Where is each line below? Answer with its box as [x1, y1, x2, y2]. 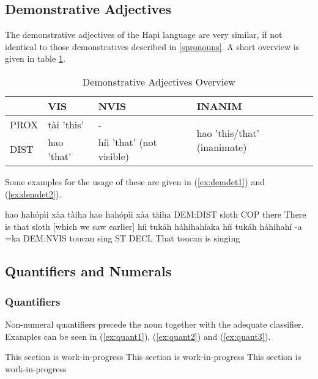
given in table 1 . [5, 52, 65, 65]
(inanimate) [196, 140, 247, 155]
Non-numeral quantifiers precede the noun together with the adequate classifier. [5, 317, 304, 330]
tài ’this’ [48, 117, 84, 131]
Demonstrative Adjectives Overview [83, 74, 235, 89]
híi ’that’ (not [98, 134, 157, 149]
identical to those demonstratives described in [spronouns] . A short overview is [5, 40, 300, 53]
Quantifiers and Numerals [5, 262, 172, 281]
